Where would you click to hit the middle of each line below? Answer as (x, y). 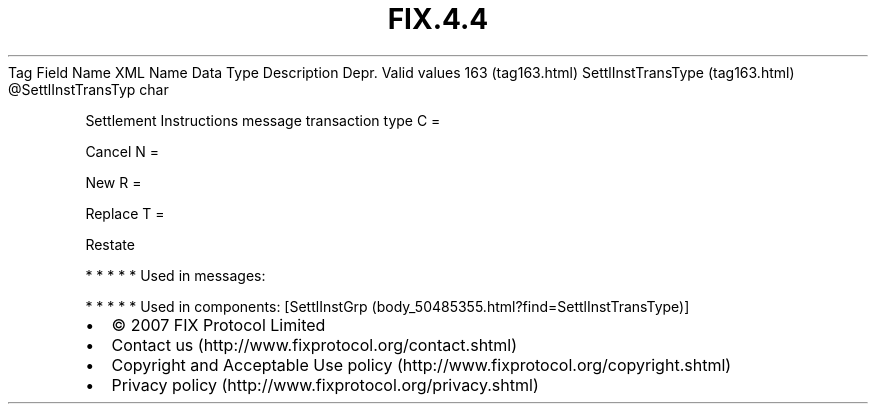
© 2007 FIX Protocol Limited (218, 324)
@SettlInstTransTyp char (88, 89)
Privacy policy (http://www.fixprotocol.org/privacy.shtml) (325, 384)
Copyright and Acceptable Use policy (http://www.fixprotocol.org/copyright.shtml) (421, 364)
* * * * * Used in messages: (175, 275)
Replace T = (125, 213)
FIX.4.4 (438, 19)
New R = (113, 182)
